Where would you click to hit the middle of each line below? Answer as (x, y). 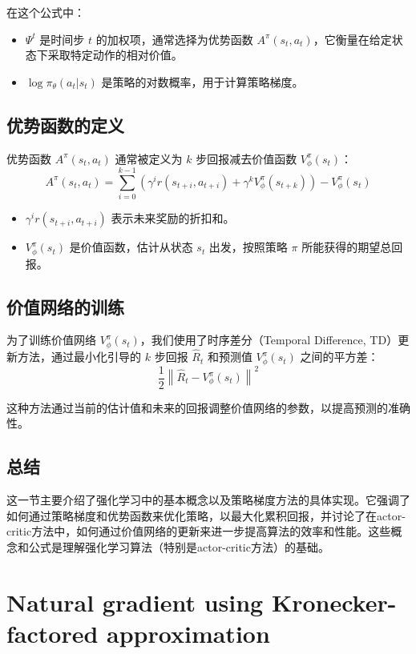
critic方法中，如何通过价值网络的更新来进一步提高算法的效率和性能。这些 (199, 531)
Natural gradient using (135, 602)
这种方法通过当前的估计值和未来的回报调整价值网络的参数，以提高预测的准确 (208, 407)
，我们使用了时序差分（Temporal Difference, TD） (269, 340)
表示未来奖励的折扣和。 (173, 218)
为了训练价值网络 (51, 340)
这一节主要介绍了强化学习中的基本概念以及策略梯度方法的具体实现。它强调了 (208, 499)
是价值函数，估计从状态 (131, 247)
